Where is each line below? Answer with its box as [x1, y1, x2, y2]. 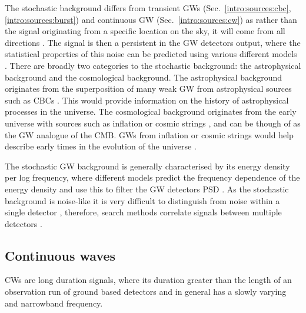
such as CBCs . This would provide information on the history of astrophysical [5, 94, 289, 106]
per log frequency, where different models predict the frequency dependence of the [5, 171, 300, 184]
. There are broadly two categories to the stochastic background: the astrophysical [5, 59, 301, 71]
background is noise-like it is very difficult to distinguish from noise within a [5, 194, 280, 207]
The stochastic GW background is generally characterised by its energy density [5, 159, 290, 172]
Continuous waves [5, 246, 116, 264]
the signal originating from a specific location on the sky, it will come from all [5, 25, 285, 37]
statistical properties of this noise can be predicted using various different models [5, 48, 297, 60]
